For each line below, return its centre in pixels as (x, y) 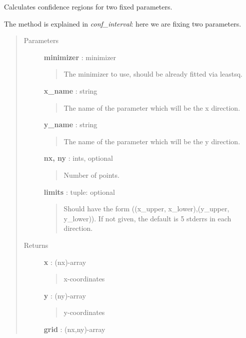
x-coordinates (84, 279)
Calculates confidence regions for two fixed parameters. (88, 7)
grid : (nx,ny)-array (74, 329)
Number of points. (91, 175)
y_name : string (70, 124)
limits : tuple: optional (79, 192)
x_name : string (70, 90)
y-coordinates (84, 312)
